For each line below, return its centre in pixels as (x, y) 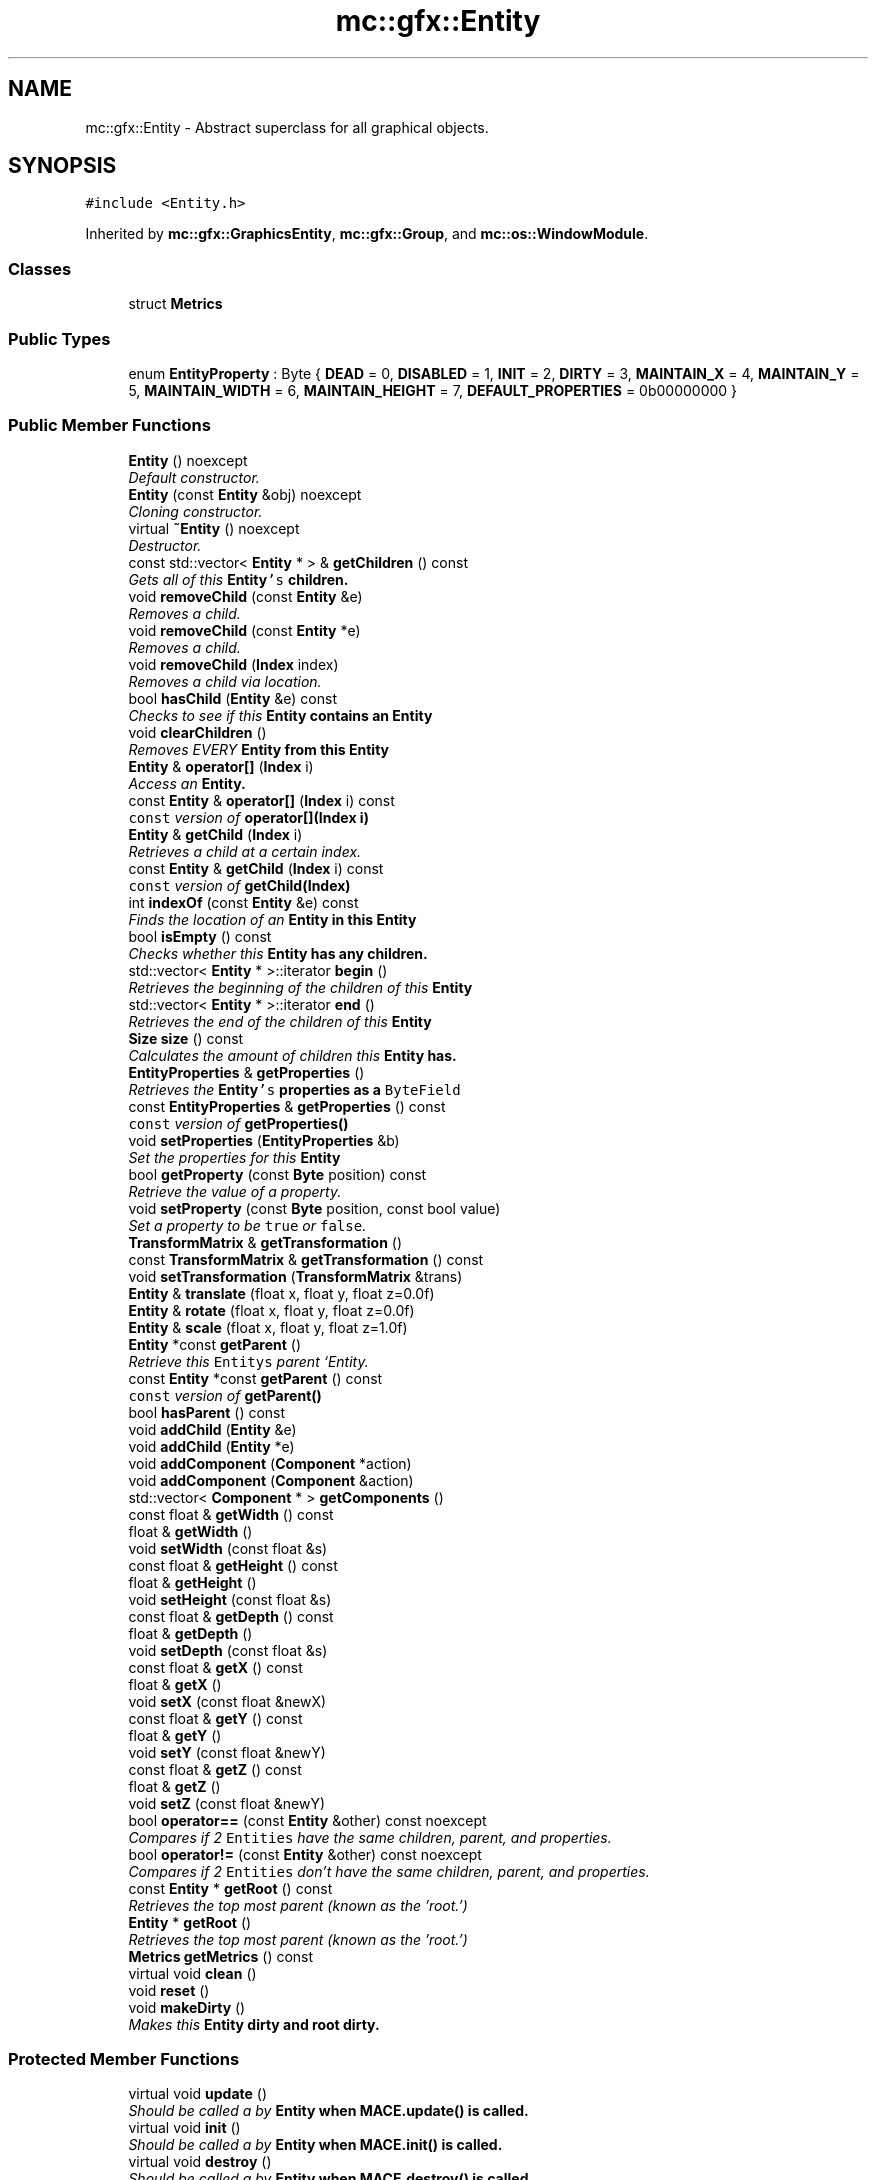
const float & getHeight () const (233, 1565)
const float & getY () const (215, 1718)
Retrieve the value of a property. (235, 1191)
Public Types (59, 338)
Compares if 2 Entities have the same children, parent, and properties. (370, 1837)
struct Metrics (175, 304)
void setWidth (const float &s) (228, 1548)
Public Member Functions (109, 425)
